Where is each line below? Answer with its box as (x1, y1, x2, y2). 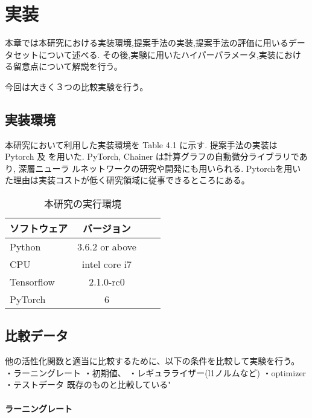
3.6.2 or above (77, 240, 136, 254)
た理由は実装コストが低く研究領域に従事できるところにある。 (5, 174, 250, 186)
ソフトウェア (10, 221, 68, 236)
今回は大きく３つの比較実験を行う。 (5, 80, 148, 93)
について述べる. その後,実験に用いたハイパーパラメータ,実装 (38, 48, 276, 60)
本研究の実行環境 (43, 197, 121, 211)
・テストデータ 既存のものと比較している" (5, 378, 171, 391)
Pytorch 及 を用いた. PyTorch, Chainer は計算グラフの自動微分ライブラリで (5, 150, 299, 163)
